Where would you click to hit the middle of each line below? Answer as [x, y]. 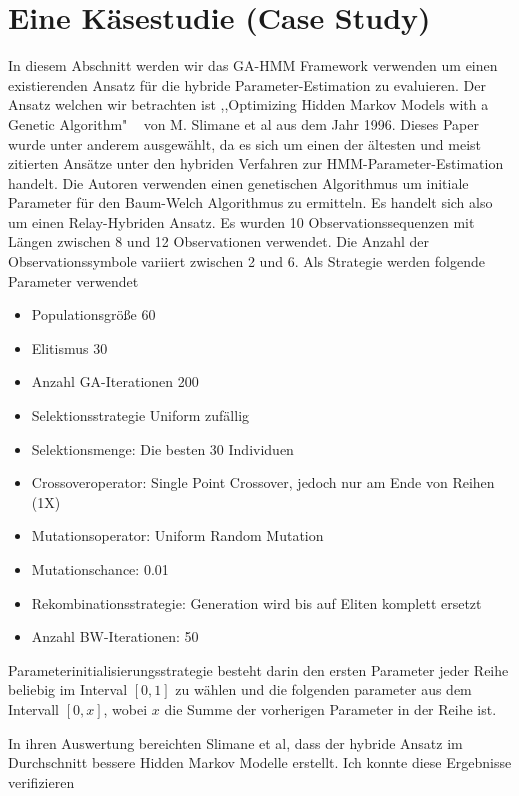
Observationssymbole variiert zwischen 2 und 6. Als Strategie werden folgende [246, 261]
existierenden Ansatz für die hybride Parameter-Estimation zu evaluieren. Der [247, 84]
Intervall [33, 708]
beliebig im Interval [68, 689]
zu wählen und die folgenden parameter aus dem [323, 689]
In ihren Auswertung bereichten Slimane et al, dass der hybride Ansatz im [235, 742]
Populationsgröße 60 [93, 314]
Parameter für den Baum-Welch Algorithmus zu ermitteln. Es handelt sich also [250, 202]
